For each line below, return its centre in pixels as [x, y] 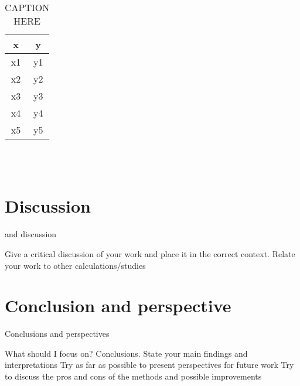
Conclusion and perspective [118, 305]
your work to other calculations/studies [75, 265]
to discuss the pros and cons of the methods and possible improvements [133, 376]
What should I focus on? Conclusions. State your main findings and [126, 353]
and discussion [31, 234]
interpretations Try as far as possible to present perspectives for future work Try [149, 365]
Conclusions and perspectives [57, 334]
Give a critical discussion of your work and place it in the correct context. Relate [150, 253]
